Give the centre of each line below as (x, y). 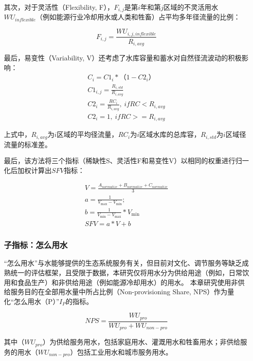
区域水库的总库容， (170, 134)
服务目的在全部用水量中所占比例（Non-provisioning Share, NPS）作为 (119, 292)
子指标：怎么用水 (36, 245)
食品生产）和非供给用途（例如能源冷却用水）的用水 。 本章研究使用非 (127, 282)
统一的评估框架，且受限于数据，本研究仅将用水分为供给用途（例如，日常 (126, 272)
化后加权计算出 (28, 170)
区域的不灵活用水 (191, 7)
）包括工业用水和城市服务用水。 (121, 351)
